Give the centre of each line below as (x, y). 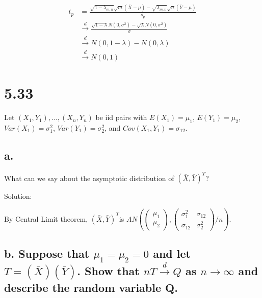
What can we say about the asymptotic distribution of (89, 178)
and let (172, 253)
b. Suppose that (47, 253)
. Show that (108, 271)
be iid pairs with (121, 117)
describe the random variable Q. (91, 288)
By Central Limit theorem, (46, 218)
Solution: (18, 196)
